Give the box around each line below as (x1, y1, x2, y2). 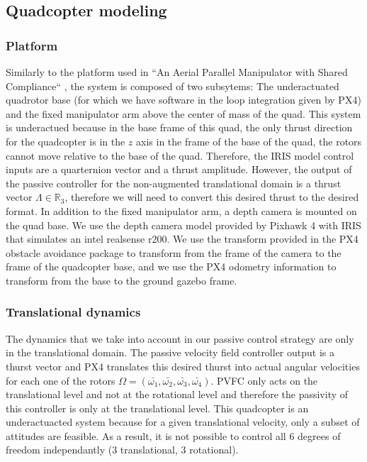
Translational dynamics (6, 303, 141, 321)
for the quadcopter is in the (6, 133, 125, 148)
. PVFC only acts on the (210, 373, 318, 387)
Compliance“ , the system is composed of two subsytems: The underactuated (6, 78, 339, 93)
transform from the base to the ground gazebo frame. (6, 273, 237, 287)
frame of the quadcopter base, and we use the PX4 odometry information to (6, 259, 337, 274)
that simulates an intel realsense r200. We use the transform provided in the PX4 (6, 231, 358, 246)
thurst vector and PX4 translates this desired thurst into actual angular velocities (6, 358, 360, 373)
